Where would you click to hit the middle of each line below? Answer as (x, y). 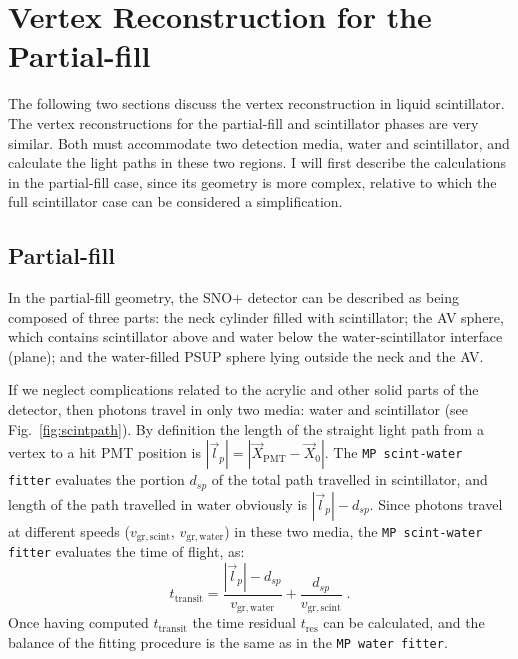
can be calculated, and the (404, 622)
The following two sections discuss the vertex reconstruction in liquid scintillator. (256, 103)
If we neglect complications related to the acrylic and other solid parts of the (243, 389)
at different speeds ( (69, 530)
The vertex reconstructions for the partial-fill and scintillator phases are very (243, 122)
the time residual (244, 622)
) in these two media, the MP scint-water (353, 530)
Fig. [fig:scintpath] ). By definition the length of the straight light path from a (246, 428)
